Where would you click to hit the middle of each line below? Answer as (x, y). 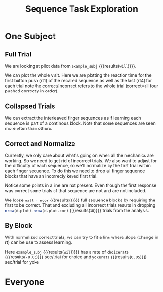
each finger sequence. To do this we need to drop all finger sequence (75, 171)
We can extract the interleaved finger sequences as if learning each (73, 118)
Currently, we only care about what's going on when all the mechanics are (80, 155)
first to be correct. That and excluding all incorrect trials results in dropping (80, 205)
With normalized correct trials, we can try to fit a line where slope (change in (82, 237)
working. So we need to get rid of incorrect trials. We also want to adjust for (81, 160)
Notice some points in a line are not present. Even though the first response (81, 185)
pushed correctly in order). (32, 91)
